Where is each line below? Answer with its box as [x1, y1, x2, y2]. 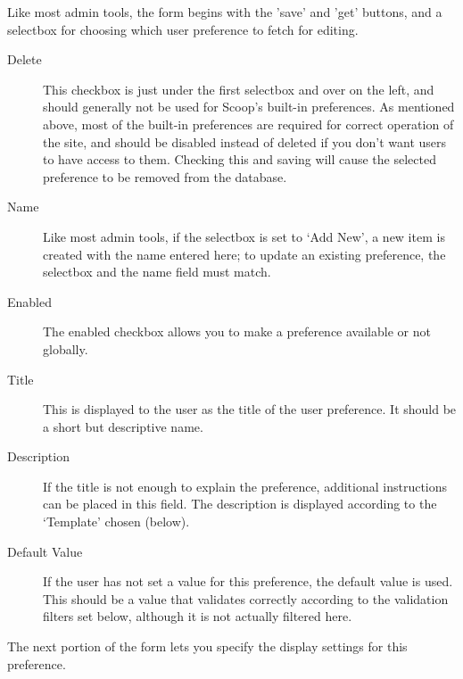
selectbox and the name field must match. [43, 262, 271, 281]
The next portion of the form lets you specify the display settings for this [7, 637, 408, 656]
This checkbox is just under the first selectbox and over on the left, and [43, 79, 434, 98]
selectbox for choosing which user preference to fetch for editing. [7, 20, 359, 38]
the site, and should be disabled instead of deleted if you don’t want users [43, 132, 447, 151]
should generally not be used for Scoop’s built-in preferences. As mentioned [43, 97, 455, 116]
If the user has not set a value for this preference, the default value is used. [43, 572, 453, 591]
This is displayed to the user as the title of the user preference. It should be [43, 400, 457, 418]
